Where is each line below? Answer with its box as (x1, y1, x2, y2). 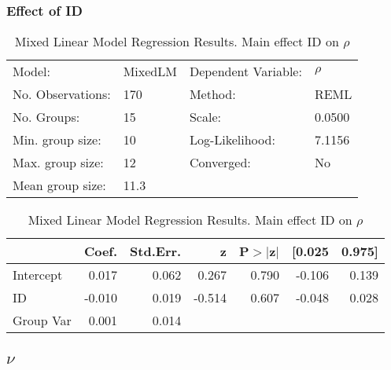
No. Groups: (13, 108, 80, 126)
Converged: (189, 153, 251, 172)
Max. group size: (13, 153, 104, 172)
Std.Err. (130, 242, 182, 261)
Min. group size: (13, 130, 101, 149)
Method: (189, 85, 236, 104)
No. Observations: (13, 85, 111, 104)
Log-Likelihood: (189, 130, 275, 149)
